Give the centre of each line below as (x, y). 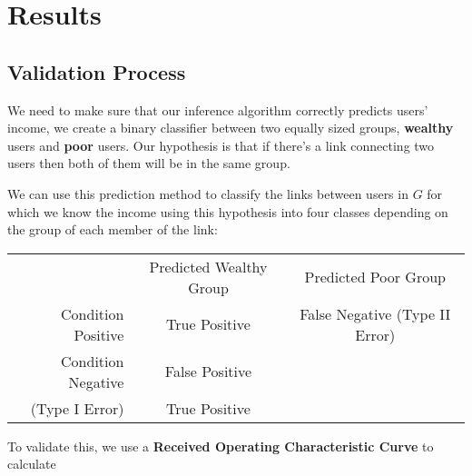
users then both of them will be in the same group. (149, 163)
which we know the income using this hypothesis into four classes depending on (228, 211)
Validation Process (97, 71)
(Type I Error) (77, 408)
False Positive (208, 372)
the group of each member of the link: (113, 229)
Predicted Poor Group (375, 277)
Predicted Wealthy (208, 266)
